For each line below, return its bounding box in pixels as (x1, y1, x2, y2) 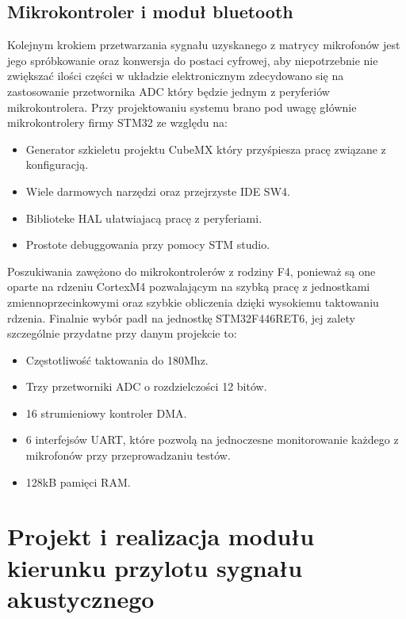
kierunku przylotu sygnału (7, 551, 303, 583)
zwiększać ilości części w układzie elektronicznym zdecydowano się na (7, 67, 344, 84)
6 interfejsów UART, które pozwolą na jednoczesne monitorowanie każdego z (25, 431, 399, 448)
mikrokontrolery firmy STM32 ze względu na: (7, 114, 228, 131)
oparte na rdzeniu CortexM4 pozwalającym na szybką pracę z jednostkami (7, 278, 370, 295)
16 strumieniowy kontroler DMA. (25, 404, 187, 421)
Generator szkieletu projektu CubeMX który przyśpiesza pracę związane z (25, 140, 386, 157)
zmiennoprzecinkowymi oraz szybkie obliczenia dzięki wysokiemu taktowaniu (7, 293, 379, 310)
